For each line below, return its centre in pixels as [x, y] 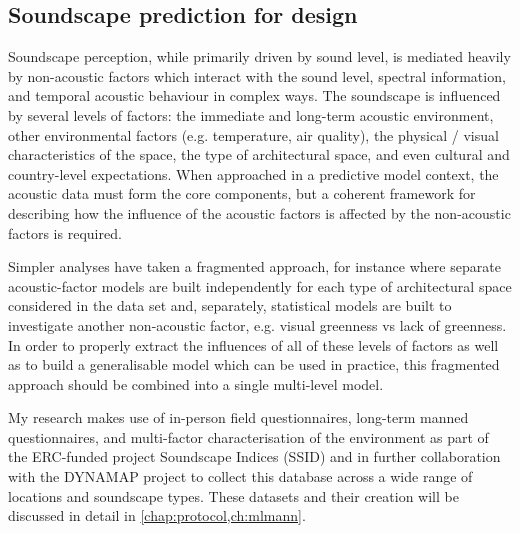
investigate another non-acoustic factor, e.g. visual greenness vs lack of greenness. [257, 324]
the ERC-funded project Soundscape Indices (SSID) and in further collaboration [254, 456]
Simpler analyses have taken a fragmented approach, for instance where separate [254, 266]
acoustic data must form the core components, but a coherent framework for [242, 193]
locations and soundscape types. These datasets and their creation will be [233, 495]
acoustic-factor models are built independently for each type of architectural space [260, 285]
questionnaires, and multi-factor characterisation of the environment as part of [248, 436]
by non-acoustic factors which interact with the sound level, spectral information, [257, 75]
